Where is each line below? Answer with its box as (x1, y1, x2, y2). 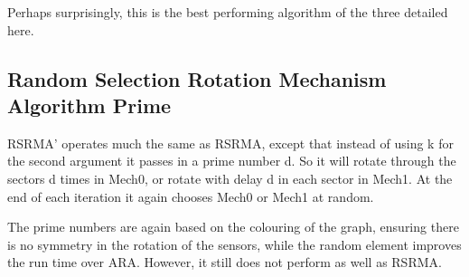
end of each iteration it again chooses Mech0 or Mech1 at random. (7, 186, 374, 205)
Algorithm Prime (7, 91, 172, 119)
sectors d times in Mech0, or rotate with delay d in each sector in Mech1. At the (7, 168, 453, 187)
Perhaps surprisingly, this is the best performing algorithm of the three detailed (7, 3, 448, 21)
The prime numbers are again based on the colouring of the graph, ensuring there (7, 217, 459, 236)
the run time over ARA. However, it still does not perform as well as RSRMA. (7, 253, 442, 272)
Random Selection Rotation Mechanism (7, 64, 387, 92)
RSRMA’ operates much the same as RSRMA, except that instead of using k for (7, 133, 454, 152)
